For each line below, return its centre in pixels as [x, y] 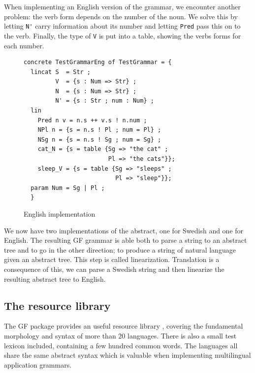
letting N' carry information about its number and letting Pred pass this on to [122, 26]
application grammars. [38, 364]
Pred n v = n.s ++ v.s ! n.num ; [92, 120]
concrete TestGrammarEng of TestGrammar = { [98, 62]
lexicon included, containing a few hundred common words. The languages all [121, 345]
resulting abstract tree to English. [55, 279]
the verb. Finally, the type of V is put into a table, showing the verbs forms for [123, 35]
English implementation [60, 214]
